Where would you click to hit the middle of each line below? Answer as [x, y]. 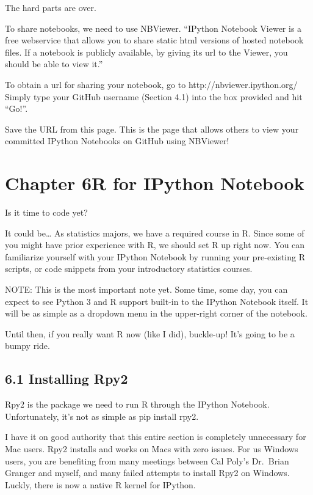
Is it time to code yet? [46, 212]
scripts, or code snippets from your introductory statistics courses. [129, 269]
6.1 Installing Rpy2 [67, 379]
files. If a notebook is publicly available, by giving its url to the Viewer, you [146, 52]
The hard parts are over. [51, 7]
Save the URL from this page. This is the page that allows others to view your [152, 129]
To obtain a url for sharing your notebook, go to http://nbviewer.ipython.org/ [151, 84]
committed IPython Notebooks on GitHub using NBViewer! [117, 141]
